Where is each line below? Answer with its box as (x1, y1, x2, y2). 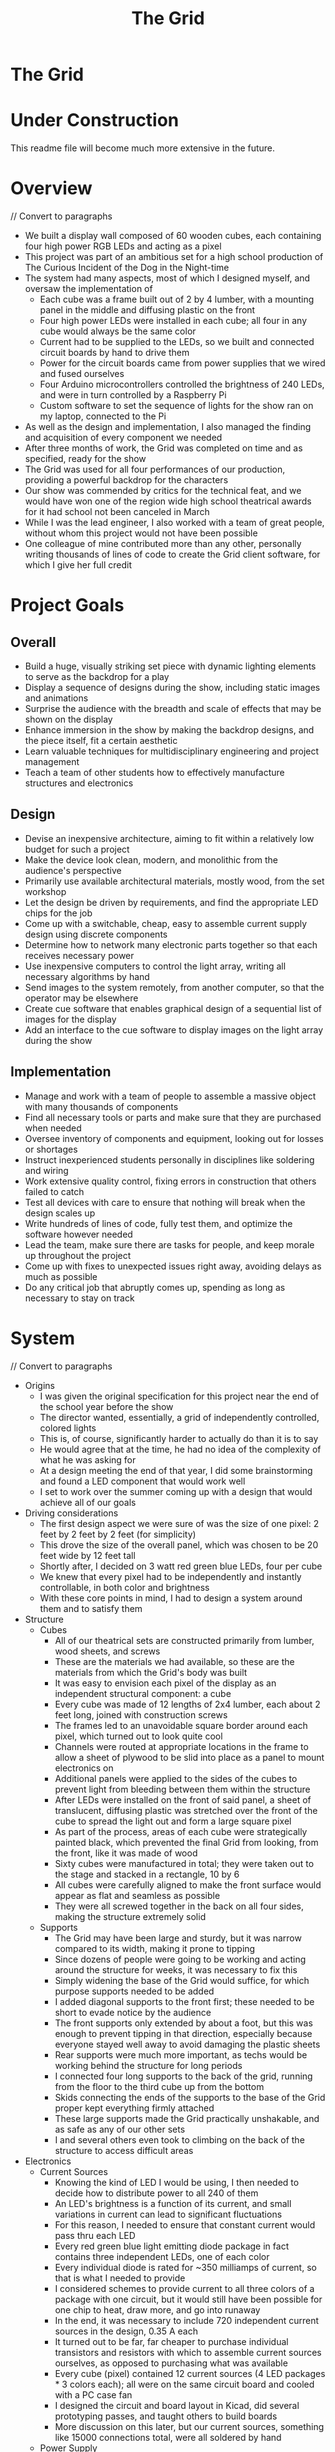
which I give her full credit (24, 559, 133, 571)
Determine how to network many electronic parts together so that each (24, 938, 318, 951)
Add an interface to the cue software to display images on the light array (24, 1023, 324, 1036)
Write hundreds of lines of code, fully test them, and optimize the (24, 1217, 293, 1229)
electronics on (54, 1762, 114, 1774)
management (24, 756, 80, 768)
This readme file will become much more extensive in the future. (10, 142, 276, 154)
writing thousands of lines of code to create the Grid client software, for (24, 548, 321, 561)
